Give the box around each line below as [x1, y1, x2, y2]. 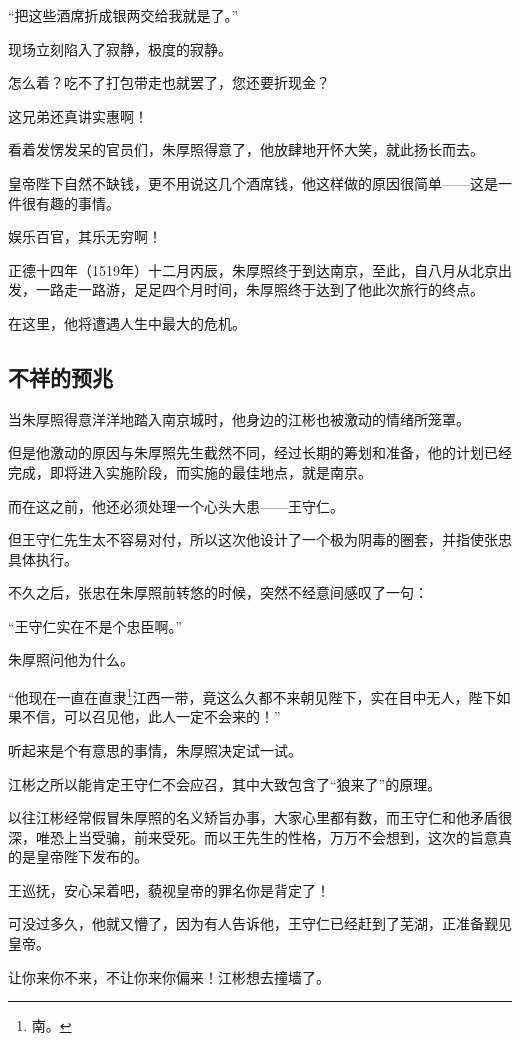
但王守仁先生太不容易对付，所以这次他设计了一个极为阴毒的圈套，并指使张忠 [8, 529, 512, 550]
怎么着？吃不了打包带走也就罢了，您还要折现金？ [8, 72, 330, 93]
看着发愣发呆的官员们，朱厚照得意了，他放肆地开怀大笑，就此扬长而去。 [8, 139, 484, 160]
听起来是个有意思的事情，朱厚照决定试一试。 [8, 739, 302, 760]
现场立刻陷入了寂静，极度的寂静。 [8, 38, 232, 59]
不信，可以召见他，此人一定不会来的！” [21, 706, 281, 727]
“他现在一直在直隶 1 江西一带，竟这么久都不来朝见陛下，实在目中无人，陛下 [8, 684, 497, 707]
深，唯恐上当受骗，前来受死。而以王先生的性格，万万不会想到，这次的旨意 [8, 826, 498, 847]
